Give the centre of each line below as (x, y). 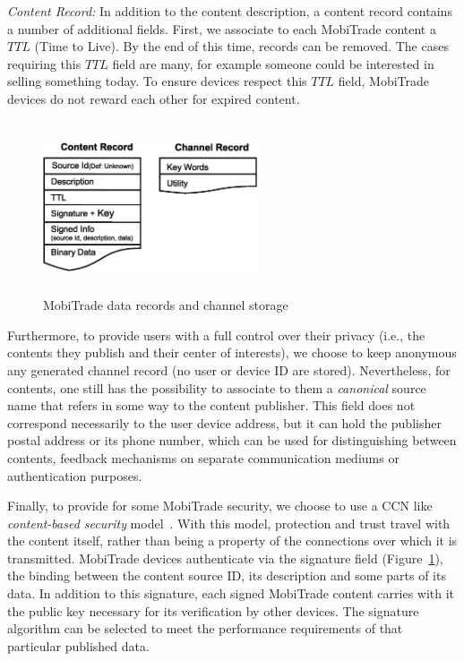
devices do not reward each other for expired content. (154, 98)
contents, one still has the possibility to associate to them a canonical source (217, 387)
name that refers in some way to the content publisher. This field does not (211, 405)
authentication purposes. (75, 475)
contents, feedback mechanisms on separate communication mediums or (203, 457)
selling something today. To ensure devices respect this (157, 81)
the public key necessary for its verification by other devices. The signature (213, 610)
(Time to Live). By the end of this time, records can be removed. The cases (241, 46)
